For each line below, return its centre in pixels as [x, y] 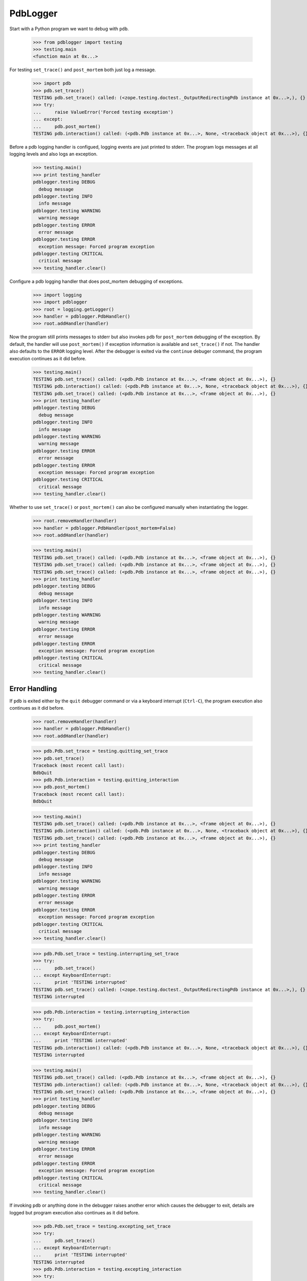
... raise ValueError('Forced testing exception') [103, 112]
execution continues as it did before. [48, 358]
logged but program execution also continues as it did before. [74, 1212]
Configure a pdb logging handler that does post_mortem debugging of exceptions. [96, 281]
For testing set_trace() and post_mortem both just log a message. [83, 70]
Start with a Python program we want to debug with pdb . [69, 29]
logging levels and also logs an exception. [53, 154]
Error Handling [33, 688]
